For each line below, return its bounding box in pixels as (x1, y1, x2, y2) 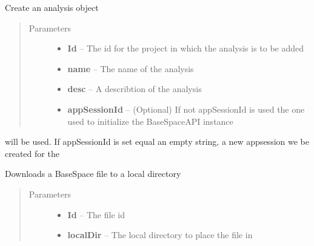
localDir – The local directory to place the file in (67, 228, 253, 241)
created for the (5, 147, 59, 159)
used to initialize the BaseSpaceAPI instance (67, 115, 233, 127)
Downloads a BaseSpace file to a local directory (5, 167, 181, 180)
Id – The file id (67, 208, 125, 221)
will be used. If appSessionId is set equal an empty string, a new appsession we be (5, 135, 309, 148)
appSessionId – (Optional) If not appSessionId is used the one (67, 102, 305, 115)
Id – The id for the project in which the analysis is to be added (67, 42, 304, 55)
